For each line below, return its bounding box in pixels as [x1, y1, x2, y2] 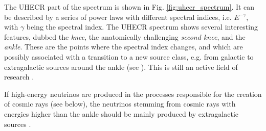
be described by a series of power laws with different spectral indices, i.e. [4, 11, 232, 22]
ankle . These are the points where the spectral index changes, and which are [4, 41, 243, 52]
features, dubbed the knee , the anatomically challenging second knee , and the [4, 31, 246, 42]
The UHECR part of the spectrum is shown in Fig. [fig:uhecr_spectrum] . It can [4, 2, 255, 12]
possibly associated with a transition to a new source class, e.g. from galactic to [4, 51, 254, 62]
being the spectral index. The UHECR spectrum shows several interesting [26, 21, 258, 32]
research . [4, 71, 34, 82]
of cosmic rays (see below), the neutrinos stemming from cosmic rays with [4, 98, 236, 109]
